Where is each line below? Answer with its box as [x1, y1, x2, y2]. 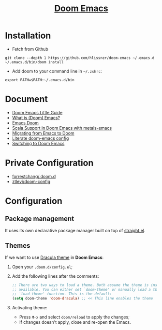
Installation [5, 30, 51, 41]
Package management [5, 215, 74, 223]
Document [5, 94, 48, 105]
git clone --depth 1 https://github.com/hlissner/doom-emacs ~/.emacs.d [5, 55, 155, 60]
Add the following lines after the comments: [12, 273, 99, 279]
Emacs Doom [12, 120, 39, 126]
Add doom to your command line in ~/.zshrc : [12, 68, 102, 74]
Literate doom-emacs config [12, 135, 69, 141]
